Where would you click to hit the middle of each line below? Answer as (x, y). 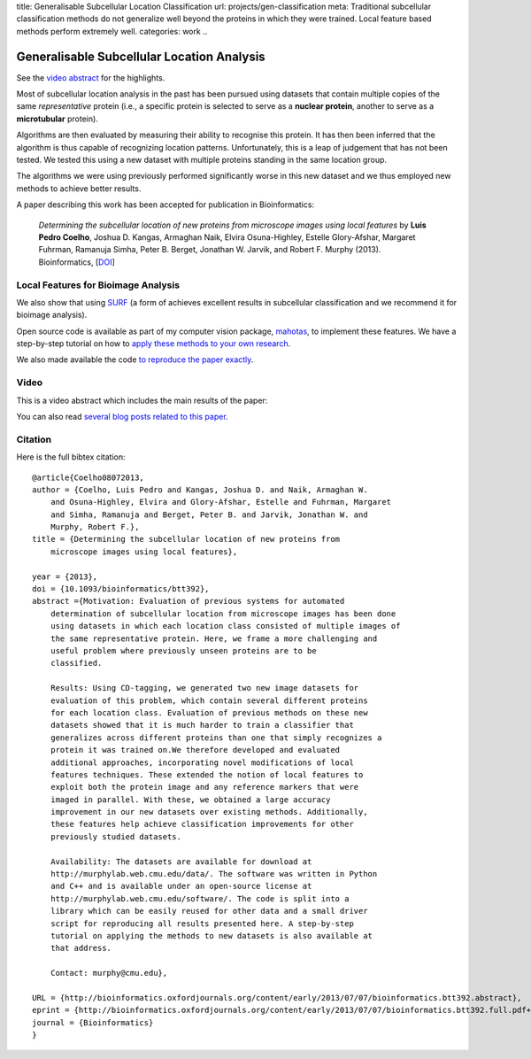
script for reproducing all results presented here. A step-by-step (202, 924)
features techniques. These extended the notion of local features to (207, 774)
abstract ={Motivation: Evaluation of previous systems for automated (189, 601)
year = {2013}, (65, 576)
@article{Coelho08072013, (88, 477)
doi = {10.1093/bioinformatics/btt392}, (121, 589)
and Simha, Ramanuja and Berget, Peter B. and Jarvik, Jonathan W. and (209, 514)
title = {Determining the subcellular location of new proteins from (186, 539)
